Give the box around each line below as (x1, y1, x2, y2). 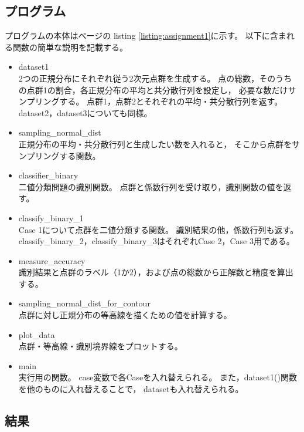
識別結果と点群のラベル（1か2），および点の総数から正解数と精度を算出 (18, 266, 293, 278)
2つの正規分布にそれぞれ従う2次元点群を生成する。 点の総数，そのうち (18, 72, 292, 84)
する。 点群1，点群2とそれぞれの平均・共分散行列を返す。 (59, 95, 283, 107)
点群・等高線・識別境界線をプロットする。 (18, 340, 183, 352)
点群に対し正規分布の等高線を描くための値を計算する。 (18, 309, 232, 321)
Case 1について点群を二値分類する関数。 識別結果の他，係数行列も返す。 (18, 223, 299, 235)
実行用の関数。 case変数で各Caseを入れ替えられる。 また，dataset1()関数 (18, 371, 297, 383)
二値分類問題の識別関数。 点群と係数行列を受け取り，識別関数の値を (18, 180, 283, 193)
